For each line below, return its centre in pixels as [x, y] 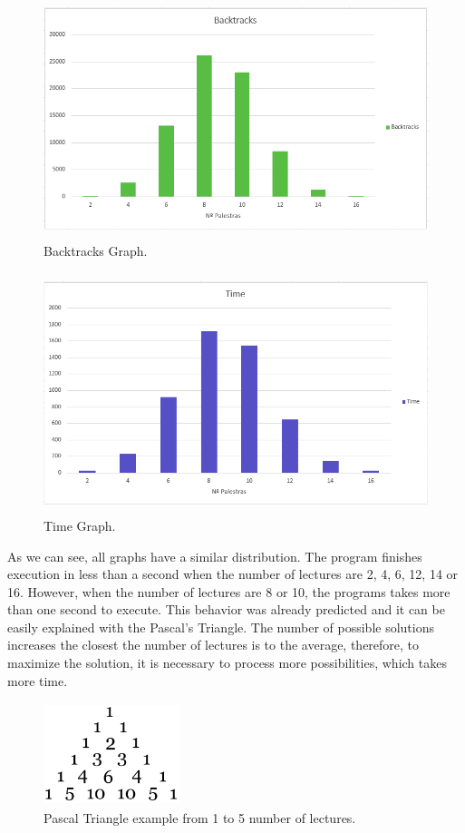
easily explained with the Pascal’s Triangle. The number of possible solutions [221, 627]
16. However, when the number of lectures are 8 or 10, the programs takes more [229, 591]
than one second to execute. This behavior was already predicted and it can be [226, 609]
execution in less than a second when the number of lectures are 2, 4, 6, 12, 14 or [233, 574]
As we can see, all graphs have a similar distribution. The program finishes [215, 556]
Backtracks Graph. [96, 251]
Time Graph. [80, 525]
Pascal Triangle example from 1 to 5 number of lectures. [200, 818]
